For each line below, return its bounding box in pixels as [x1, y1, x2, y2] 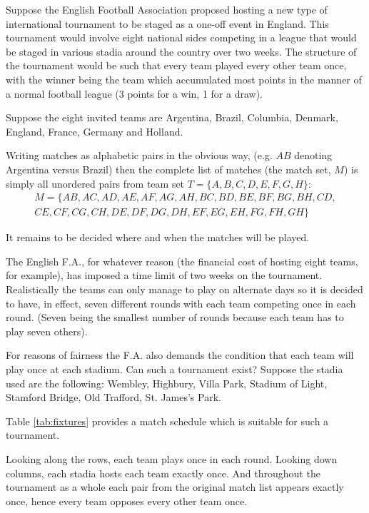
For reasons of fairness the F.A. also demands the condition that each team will [6, 347, 354, 362]
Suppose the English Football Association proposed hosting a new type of [6, 2, 328, 16]
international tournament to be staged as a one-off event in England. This [6, 16, 329, 31]
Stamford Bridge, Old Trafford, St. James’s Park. [6, 390, 221, 405]
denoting [294, 148, 333, 163]
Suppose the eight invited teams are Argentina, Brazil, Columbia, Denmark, [6, 110, 338, 125]
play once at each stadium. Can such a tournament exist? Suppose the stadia [6, 361, 343, 376]
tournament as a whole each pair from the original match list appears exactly [6, 479, 344, 494]
